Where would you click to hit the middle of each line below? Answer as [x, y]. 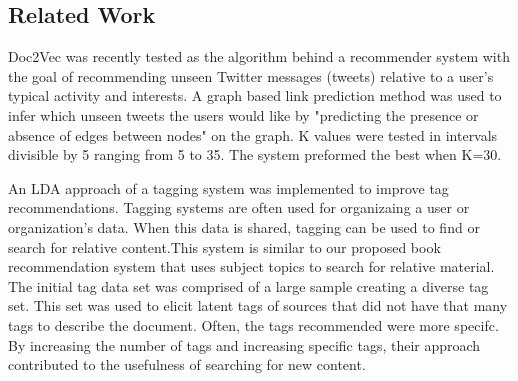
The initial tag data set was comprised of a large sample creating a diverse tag [248, 285]
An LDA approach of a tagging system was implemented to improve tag [228, 187]
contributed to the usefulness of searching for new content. [187, 364]
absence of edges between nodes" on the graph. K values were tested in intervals [253, 134]
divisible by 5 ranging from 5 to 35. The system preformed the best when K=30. [255, 154]
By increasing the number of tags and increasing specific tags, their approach [244, 344]
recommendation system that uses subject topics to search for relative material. [251, 266]
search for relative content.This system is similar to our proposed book [224, 246]
